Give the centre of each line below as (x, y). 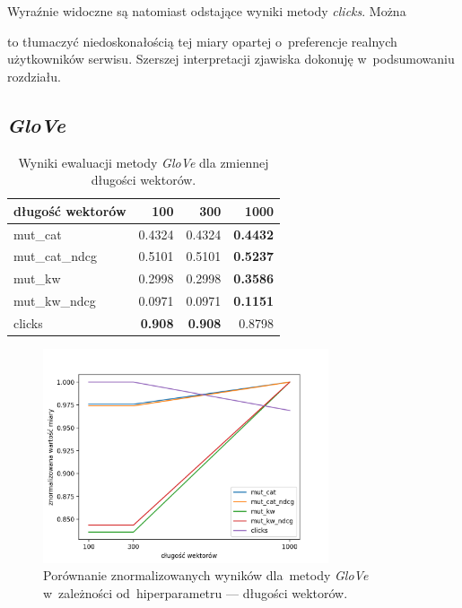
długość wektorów (70, 210)
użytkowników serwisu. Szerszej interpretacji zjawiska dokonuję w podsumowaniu (231, 59)
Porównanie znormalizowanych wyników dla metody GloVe (206, 575)
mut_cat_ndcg (55, 256)
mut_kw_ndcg (55, 301)
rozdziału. (34, 76)
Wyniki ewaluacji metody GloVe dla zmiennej (144, 162)
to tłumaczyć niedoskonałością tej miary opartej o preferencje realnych (202, 41)
